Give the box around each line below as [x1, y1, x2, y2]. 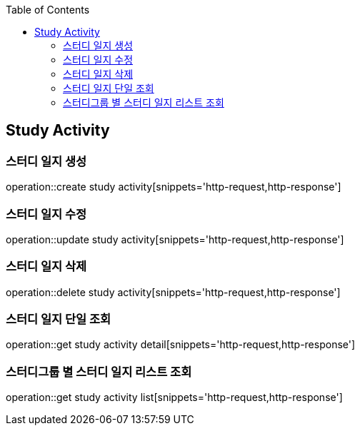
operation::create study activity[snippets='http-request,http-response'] [6, 181, 341, 193]
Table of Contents [6, 4, 90, 16]
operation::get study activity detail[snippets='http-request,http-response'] [6, 338, 356, 351]
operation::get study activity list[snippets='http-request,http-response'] [6, 391, 343, 404]
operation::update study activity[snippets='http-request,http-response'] [6, 233, 344, 245]
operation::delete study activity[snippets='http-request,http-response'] [6, 285, 341, 298]
